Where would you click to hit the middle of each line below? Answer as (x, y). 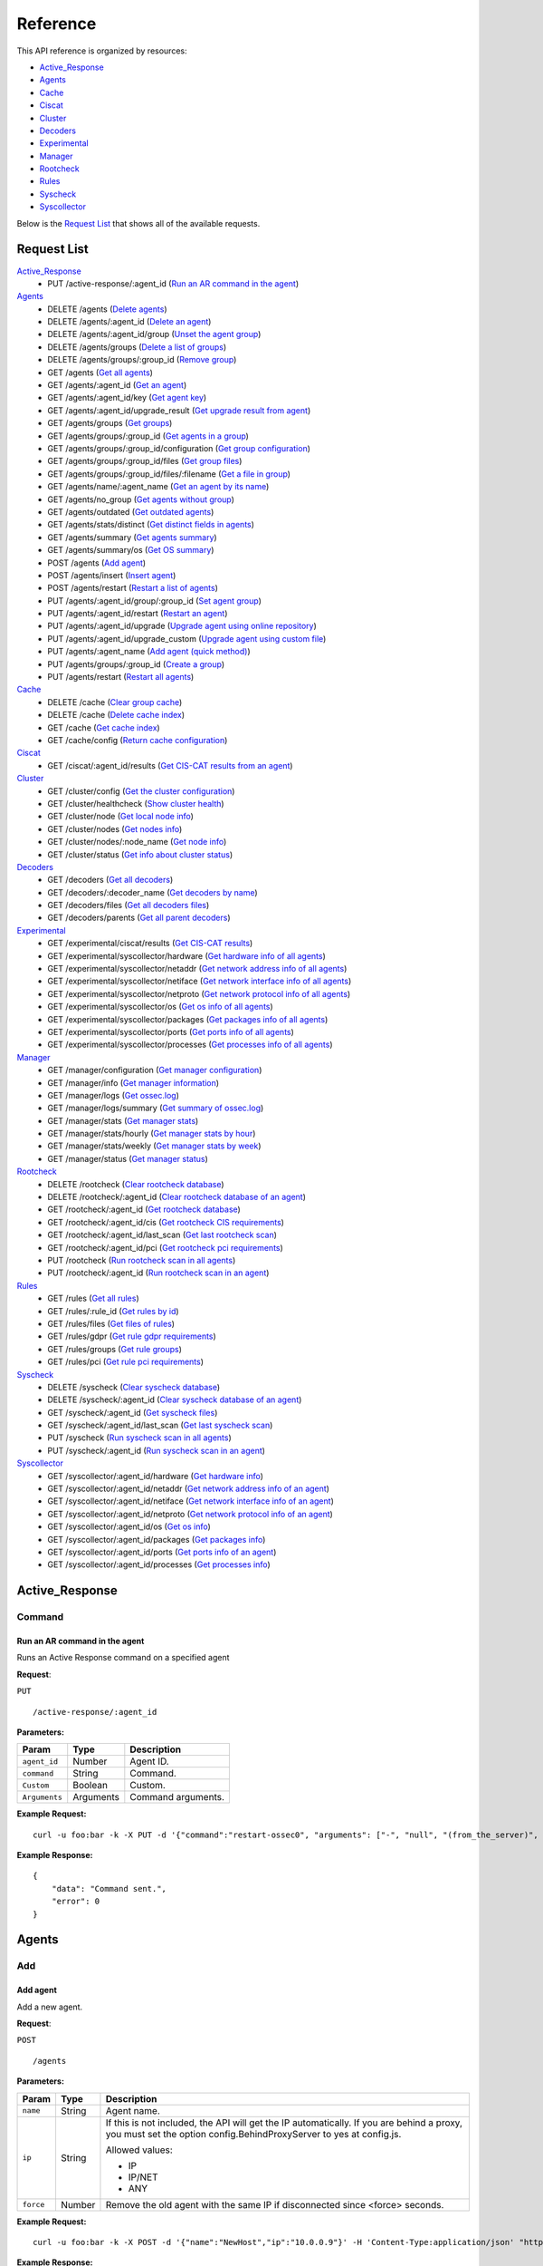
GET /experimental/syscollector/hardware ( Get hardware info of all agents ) (186, 955)
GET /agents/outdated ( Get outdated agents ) (131, 511)
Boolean (90, 1786)
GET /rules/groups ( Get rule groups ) (115, 1349)
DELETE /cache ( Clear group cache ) (115, 702)
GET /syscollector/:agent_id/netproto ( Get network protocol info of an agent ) (191, 1514)
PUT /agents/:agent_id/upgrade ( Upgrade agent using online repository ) (182, 626)
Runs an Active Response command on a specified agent (123, 1658)
